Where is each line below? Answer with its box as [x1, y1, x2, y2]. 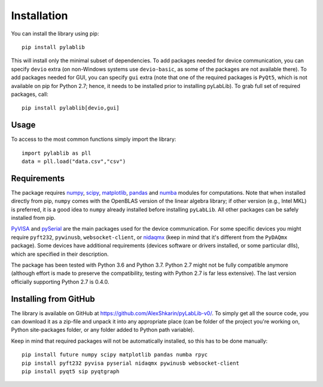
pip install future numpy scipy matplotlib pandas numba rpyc [22, 351, 208, 358]
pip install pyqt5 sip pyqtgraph [22, 368, 120, 375]
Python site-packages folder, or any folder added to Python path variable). [11, 326, 194, 334]
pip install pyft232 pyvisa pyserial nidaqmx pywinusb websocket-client [22, 359, 239, 367]
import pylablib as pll [22, 150, 92, 156]
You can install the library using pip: [11, 30, 99, 37]
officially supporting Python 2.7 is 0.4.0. [11, 278, 109, 285]
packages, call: [11, 90, 49, 98]
